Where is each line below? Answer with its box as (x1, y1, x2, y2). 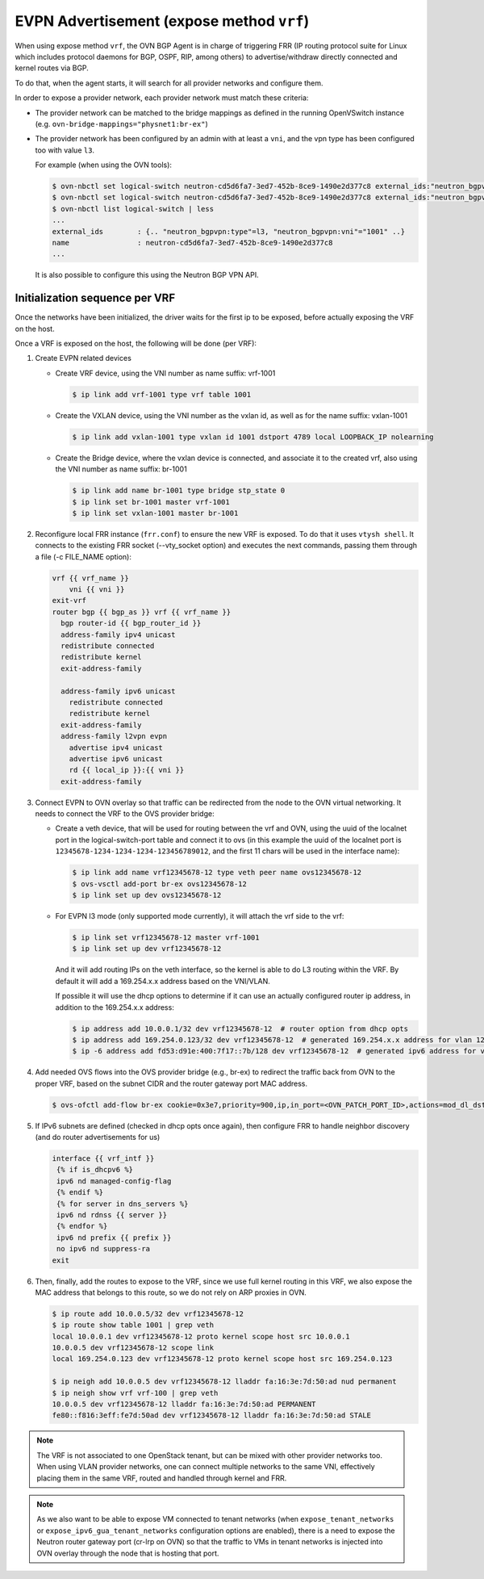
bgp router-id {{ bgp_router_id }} (60, 618, 202, 628)
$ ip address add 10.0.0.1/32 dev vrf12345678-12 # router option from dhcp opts (72, 1024, 409, 1033)
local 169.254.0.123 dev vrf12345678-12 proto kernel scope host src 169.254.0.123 (52, 1355, 393, 1363)
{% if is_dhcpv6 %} (56, 1165, 133, 1175)
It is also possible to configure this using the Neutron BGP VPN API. (35, 270, 259, 280)
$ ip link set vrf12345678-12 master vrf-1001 (72, 933, 260, 942)
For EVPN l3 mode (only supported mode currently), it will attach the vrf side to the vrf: (55, 911, 344, 921)
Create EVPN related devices (35, 354, 132, 363)
